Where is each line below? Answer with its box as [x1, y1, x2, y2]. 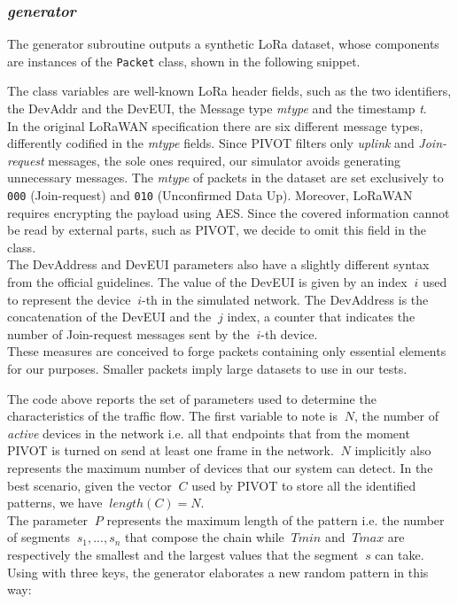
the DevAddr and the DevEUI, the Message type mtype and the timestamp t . [7, 99, 427, 118]
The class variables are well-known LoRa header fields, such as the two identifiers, [7, 81, 452, 100]
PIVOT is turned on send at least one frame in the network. [7, 441, 334, 460]
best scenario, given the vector [7, 476, 172, 494]
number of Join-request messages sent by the [7, 324, 250, 343]
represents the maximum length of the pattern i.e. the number [106, 510, 445, 529]
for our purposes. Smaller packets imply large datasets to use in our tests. [7, 360, 408, 378]
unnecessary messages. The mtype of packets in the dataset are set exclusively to [7, 168, 444, 187]
